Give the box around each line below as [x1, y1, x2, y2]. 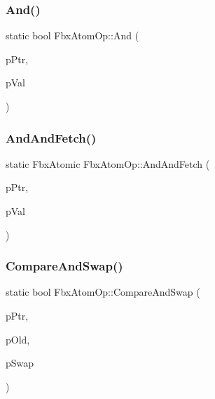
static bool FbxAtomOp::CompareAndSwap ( [6, 284, 200, 299]
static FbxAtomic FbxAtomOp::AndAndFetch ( [6, 156, 210, 171]
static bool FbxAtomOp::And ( [6, 28, 139, 43]
